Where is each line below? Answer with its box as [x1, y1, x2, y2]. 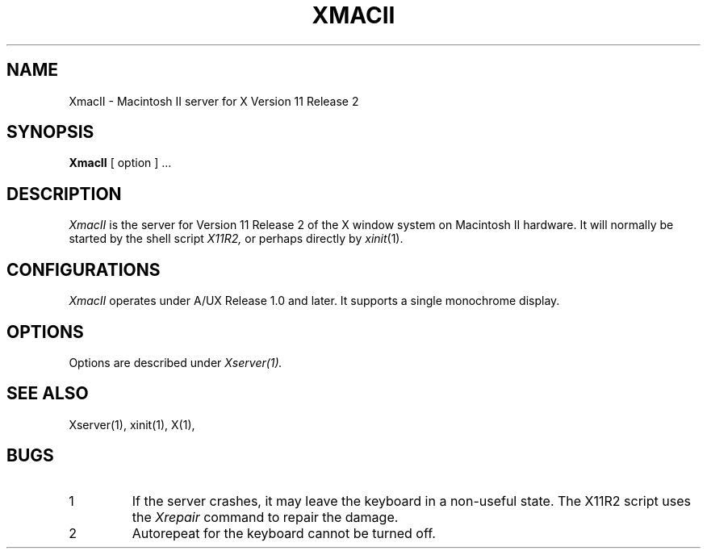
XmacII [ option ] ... [69, 156, 172, 170]
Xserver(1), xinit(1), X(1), [69, 417, 195, 432]
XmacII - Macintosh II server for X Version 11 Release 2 [69, 94, 359, 108]
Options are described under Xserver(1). [69, 355, 282, 369]
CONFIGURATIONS [6, 259, 161, 280]
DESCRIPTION [6, 183, 122, 204]
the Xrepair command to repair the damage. [132, 508, 399, 525]
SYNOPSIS [6, 122, 94, 143]
